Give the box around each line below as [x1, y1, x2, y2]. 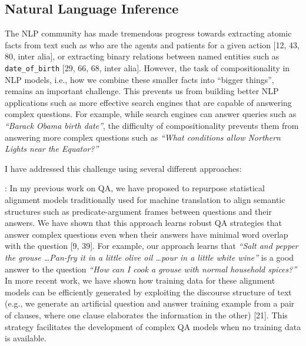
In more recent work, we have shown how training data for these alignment [5, 274, 275, 287]
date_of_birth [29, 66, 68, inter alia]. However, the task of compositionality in [5, 61, 290, 74]
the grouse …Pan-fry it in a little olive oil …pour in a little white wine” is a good [5, 251, 294, 263]
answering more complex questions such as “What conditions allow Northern [5, 131, 281, 143]
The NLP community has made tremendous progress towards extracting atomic [5, 27, 292, 39]
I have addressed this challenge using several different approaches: [5, 162, 242, 174]
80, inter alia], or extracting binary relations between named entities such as [5, 50, 280, 62]
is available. [5, 332, 46, 344]
